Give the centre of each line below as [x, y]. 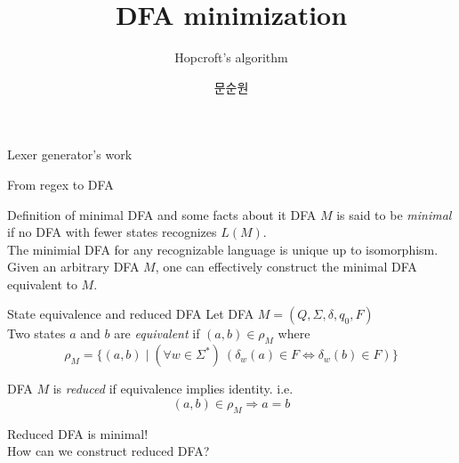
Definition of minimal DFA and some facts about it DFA [162, 214]
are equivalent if [157, 333]
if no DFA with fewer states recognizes [112, 232]
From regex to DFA [60, 184]
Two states [36, 333]
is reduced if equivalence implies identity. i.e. [173, 389]
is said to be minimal [394, 214]
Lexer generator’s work [70, 154]
